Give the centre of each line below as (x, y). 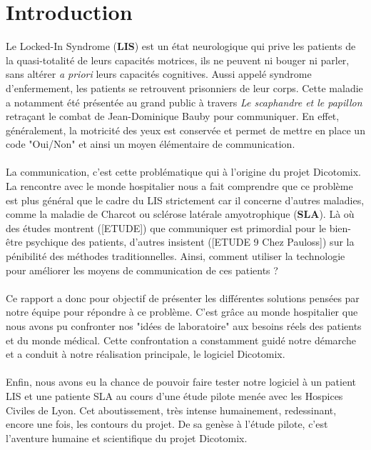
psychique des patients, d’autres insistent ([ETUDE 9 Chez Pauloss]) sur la (190, 242)
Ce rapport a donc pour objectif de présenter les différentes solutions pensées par (183, 297)
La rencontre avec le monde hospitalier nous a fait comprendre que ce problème (179, 186)
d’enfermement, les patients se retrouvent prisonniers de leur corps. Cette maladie (184, 87)
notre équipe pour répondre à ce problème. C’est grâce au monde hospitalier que (182, 312)
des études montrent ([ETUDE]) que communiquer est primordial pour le (166, 227)
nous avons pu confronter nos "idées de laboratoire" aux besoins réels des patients (184, 326)
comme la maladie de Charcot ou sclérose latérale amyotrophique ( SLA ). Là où (180, 214)
